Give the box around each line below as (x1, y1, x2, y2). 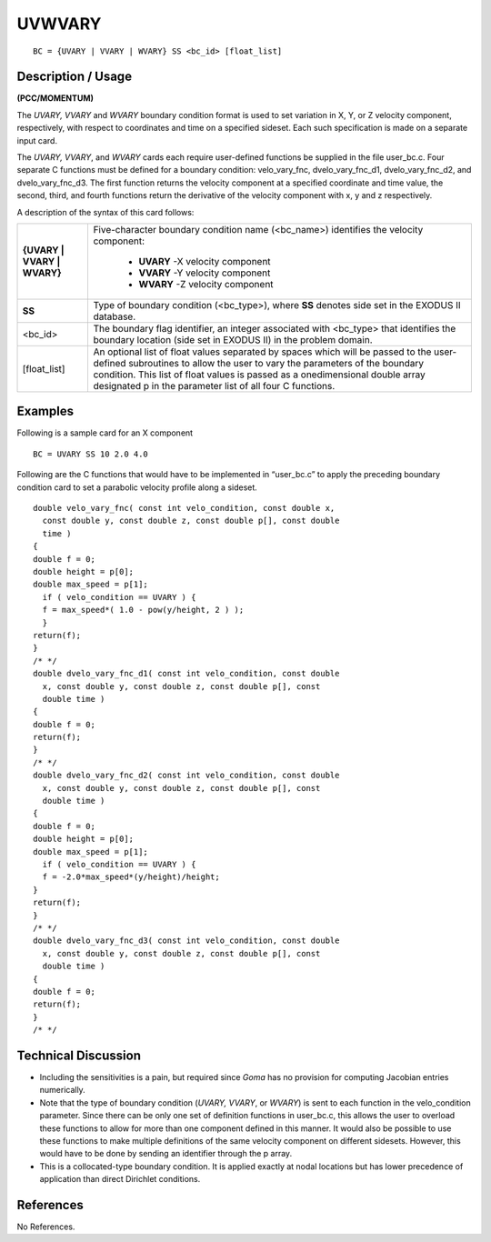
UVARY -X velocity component (138, 255, 272, 267)
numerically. (39, 1085, 85, 1096)
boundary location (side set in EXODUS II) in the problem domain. (93, 333, 373, 346)
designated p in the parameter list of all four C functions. (93, 379, 336, 392)
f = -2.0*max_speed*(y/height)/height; (42, 872, 220, 882)
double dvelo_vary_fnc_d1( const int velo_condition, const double (33, 668, 340, 679)
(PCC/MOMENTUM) (16, 93, 95, 104)
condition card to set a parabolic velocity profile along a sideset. (16, 482, 258, 493)
